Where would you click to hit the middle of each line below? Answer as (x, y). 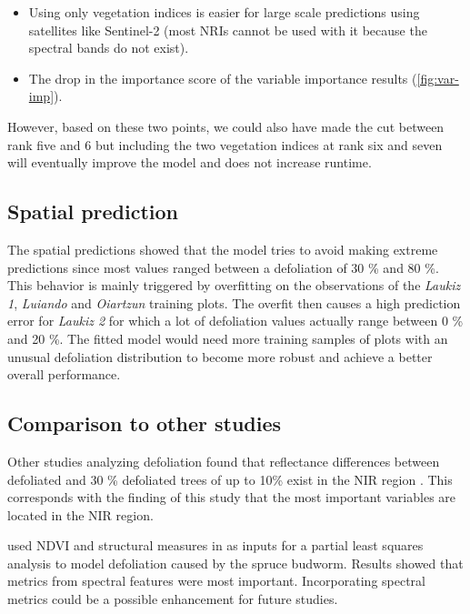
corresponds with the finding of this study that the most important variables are (232, 497)
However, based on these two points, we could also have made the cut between (226, 126)
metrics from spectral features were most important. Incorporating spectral (216, 581)
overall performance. (64, 374)
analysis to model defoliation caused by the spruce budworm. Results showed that (235, 563)
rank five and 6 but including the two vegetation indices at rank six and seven (225, 144)
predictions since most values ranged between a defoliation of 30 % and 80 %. (223, 267)
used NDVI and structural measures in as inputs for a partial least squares (215, 545)
